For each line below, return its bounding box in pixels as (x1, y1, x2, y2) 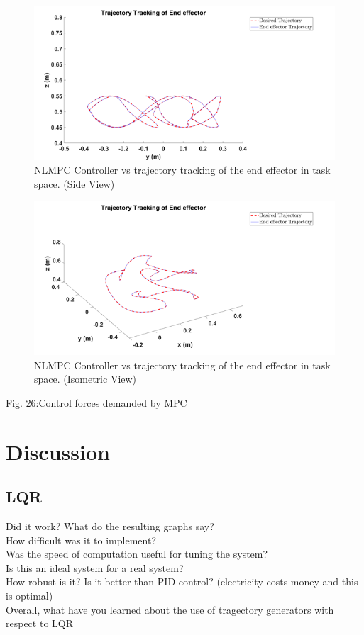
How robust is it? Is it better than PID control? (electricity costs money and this (6, 574, 358, 589)
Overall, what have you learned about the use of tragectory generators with (6, 602, 334, 617)
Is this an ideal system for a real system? (6, 560, 184, 575)
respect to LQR (6, 616, 73, 631)
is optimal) (6, 588, 53, 602)
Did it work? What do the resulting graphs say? (6, 518, 214, 533)
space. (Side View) (34, 176, 115, 191)
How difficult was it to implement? (6, 532, 156, 547)
